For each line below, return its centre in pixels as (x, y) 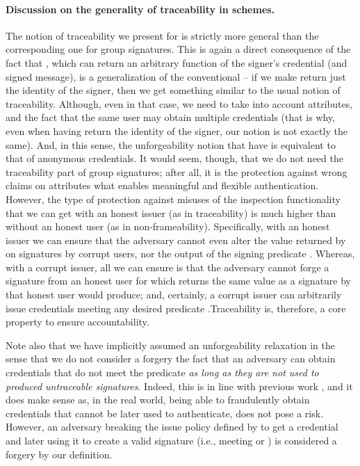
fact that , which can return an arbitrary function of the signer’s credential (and (177, 62)
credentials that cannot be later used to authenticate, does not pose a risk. (165, 413)
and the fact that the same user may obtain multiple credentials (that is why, (171, 117)
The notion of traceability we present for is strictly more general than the (162, 35)
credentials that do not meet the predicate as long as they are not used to (162, 372)
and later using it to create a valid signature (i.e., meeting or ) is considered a (171, 441)
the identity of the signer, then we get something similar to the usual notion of (173, 90)
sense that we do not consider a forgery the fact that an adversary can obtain (171, 359)
